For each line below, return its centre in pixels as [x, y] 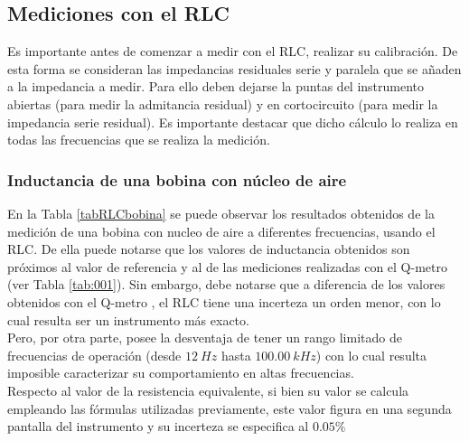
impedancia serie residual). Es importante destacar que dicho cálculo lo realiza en [233, 122]
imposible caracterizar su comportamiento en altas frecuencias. [181, 373]
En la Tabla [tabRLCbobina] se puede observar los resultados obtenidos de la [221, 213]
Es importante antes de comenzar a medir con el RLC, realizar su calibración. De [233, 51]
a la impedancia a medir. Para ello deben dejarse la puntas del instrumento [216, 86]
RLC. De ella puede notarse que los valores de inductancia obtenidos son [209, 249]
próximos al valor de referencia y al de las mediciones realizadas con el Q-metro [227, 266]
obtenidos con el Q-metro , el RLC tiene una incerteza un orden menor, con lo [224, 301]
